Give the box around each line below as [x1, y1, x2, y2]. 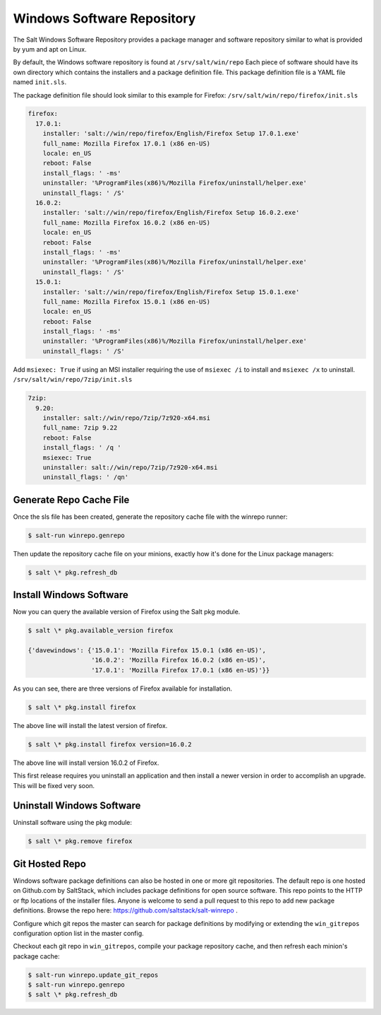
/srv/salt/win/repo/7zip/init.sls [13, 375, 133, 384]
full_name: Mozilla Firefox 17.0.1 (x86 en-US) [42, 139, 211, 148]
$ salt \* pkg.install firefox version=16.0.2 [28, 740, 192, 749]
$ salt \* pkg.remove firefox [28, 838, 133, 845]
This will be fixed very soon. [13, 781, 95, 790]
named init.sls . [13, 78, 67, 86]
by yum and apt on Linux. [13, 45, 87, 53]
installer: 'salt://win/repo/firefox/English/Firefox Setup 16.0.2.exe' [42, 209, 300, 217]
